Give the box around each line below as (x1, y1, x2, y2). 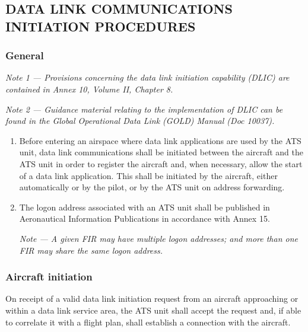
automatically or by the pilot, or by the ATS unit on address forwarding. (19, 181, 285, 193)
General (5, 48, 44, 63)
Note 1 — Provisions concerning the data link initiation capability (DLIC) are (5, 71, 290, 84)
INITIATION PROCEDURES (5, 17, 196, 35)
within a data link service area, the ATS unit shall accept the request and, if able (5, 304, 301, 316)
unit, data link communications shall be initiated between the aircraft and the (19, 146, 304, 158)
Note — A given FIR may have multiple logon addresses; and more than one (19, 232, 299, 244)
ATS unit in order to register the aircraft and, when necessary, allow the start (19, 157, 303, 170)
